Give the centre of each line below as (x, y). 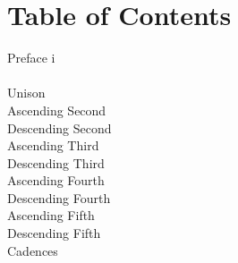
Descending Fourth (59, 197)
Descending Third (56, 162)
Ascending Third (53, 145)
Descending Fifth (54, 233)
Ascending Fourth (56, 180)
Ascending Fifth (51, 215)
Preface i (31, 58)
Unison (26, 93)
